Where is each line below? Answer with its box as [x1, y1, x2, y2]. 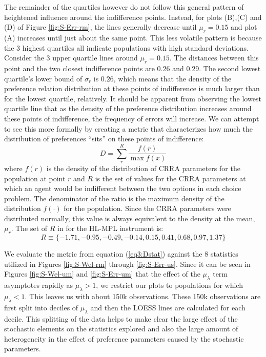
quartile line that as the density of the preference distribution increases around [4, 103, 252, 114]
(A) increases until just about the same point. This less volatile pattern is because [4, 32, 262, 43]
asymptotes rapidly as [4, 280, 73, 290]
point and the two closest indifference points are [4, 62, 155, 73]
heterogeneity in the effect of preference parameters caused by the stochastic [4, 333, 244, 344]
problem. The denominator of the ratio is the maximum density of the [4, 193, 224, 203]
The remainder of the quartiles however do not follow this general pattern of [4, 2, 244, 12]
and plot [231, 22, 257, 32]
